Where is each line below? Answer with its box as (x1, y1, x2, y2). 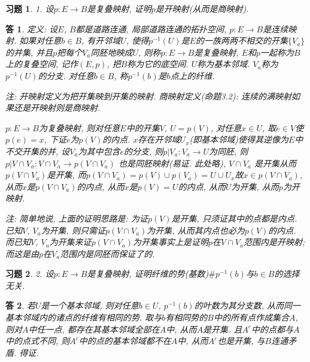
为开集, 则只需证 (41, 224, 105, 236)
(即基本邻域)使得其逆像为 (189, 133, 288, 146)
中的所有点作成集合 (213, 311, 289, 324)
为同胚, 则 (209, 144, 248, 157)
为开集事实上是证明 (133, 236, 209, 248)
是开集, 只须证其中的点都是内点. (171, 212, 297, 224)
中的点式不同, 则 (5, 334, 70, 347)
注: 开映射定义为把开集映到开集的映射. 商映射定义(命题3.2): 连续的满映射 (5, 89, 291, 102)
